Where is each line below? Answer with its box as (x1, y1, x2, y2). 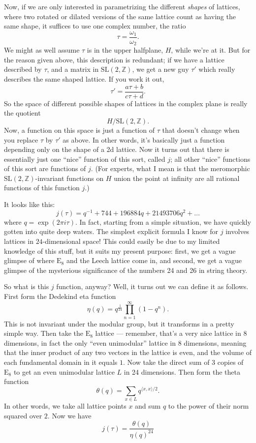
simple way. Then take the (4, 328, 84, 338)
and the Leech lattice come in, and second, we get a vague (66, 255, 242, 266)
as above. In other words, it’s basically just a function (63, 134, 225, 145)
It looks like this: (4, 199, 55, 209)
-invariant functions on (35, 173, 104, 183)
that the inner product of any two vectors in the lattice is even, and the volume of (4, 347, 252, 357)
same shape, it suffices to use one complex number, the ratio (4, 21, 186, 31)
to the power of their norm (168, 401, 249, 411)
